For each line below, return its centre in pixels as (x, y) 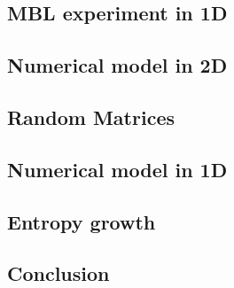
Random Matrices (91, 117)
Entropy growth (82, 221)
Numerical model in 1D (117, 169)
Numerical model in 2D (117, 65)
